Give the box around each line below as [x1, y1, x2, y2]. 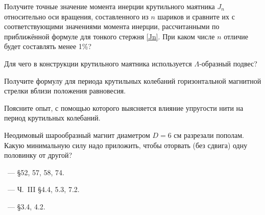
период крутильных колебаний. [4, 112, 101, 123]
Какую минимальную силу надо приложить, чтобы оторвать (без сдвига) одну [4, 139, 248, 150]
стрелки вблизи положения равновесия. [4, 85, 126, 96]
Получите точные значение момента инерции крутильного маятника [4, 1, 215, 11]
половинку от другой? [4, 150, 73, 160]
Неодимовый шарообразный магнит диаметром [4, 129, 150, 140]
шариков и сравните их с [157, 11, 235, 21]
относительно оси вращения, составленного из [4, 11, 149, 21]
